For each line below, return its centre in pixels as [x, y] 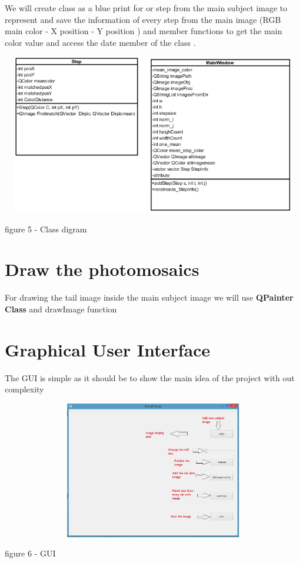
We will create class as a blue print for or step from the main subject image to [146, 8]
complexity [24, 389]
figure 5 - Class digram [46, 229]
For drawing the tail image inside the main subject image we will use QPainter [149, 297]
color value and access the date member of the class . [100, 42]
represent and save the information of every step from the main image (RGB [143, 19]
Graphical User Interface [108, 349]
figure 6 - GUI [30, 553]
